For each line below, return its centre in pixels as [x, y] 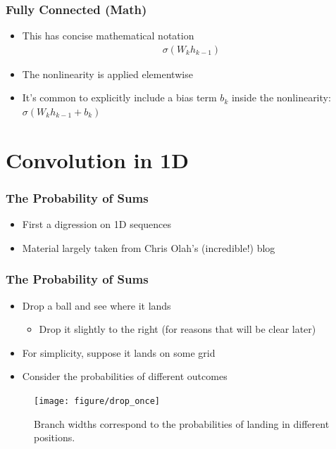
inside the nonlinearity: [281, 97]
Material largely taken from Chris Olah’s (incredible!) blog [149, 247]
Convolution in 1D [97, 159]
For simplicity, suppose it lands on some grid [119, 352]
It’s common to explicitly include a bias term [119, 97]
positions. [55, 437]
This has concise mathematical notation [108, 36]
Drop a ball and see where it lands [97, 305]
